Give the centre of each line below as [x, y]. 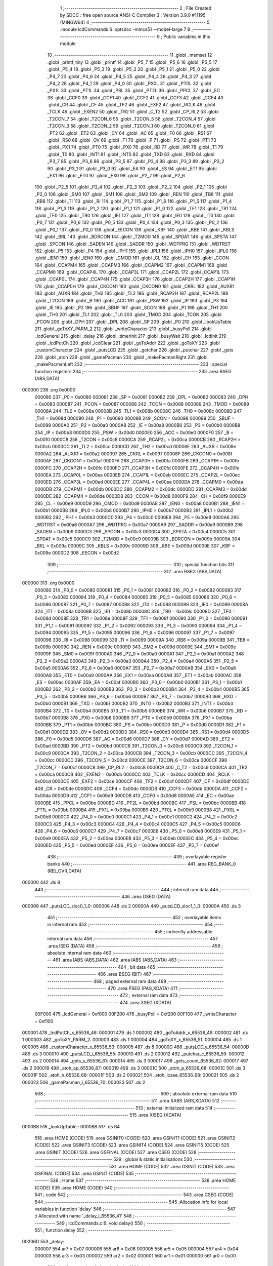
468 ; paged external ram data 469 [130, 981]
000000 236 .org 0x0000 [49, 390]
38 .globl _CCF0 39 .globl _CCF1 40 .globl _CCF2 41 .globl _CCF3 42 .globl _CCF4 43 [135, 97]
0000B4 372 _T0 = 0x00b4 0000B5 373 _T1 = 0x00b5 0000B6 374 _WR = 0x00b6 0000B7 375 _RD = [141, 710]
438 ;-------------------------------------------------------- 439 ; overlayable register [137, 857]
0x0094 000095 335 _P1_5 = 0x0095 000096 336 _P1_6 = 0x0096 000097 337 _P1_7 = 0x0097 [135, 632]
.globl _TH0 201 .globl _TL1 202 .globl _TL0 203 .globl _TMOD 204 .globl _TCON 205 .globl [128, 314]
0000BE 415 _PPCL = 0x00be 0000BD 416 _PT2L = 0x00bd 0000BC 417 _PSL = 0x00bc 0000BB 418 [140, 803]
